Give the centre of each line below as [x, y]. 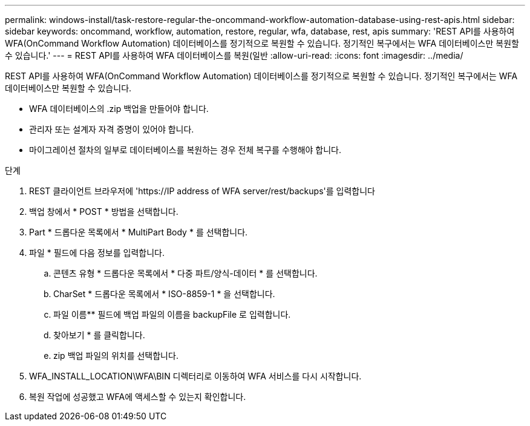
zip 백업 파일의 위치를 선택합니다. [116, 356]
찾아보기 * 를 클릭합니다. [99, 335]
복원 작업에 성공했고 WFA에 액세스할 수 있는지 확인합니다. [138, 397]
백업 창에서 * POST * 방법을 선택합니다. [104, 211]
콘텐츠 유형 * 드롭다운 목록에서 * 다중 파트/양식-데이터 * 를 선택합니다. [185, 273]
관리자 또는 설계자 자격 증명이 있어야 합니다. [112, 129]
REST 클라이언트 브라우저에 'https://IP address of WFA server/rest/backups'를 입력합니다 [202, 191]
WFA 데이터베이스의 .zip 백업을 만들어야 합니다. [119, 109]
